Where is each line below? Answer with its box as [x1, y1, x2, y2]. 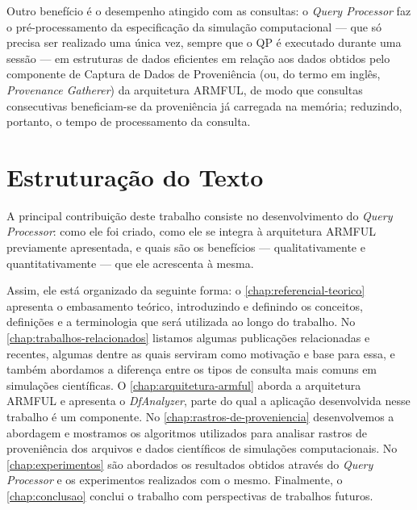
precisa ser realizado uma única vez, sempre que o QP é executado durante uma [6, 34, 402, 51]
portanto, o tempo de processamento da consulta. [6, 113, 251, 130]
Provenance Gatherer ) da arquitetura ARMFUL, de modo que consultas [6, 81, 363, 98]
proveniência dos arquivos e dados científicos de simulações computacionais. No [6, 440, 398, 457]
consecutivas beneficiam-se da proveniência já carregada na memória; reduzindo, [6, 97, 402, 114]
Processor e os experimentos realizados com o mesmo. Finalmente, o [6, 471, 343, 488]
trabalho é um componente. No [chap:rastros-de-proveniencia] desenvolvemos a [6, 408, 394, 424]
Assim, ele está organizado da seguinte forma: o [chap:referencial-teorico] [6, 282, 365, 299]
